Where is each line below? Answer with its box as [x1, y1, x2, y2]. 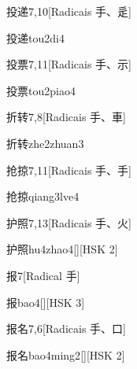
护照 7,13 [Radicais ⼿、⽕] [6, 214, 131, 231]
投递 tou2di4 [6, 29, 65, 46]
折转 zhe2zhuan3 [6, 135, 84, 151]
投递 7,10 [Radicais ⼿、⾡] [6, 3, 131, 19]
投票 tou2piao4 [6, 82, 76, 98]
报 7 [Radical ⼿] [6, 267, 80, 283]
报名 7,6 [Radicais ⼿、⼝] [6, 320, 126, 337]
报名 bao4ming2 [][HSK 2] [6, 346, 125, 363]
